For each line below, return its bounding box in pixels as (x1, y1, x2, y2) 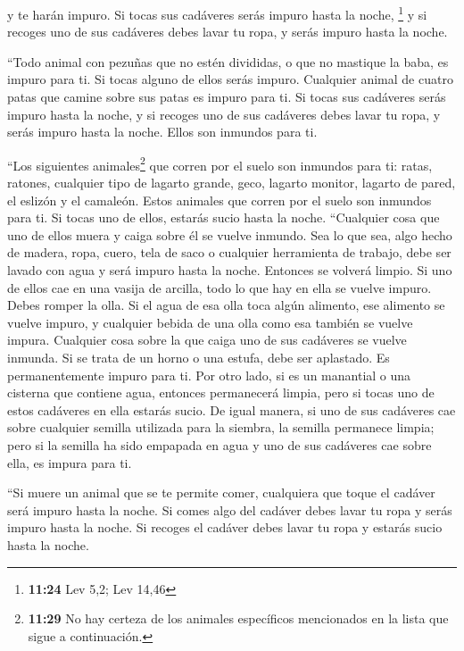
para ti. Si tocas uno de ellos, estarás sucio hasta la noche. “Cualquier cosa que (7, 208, 440, 227)
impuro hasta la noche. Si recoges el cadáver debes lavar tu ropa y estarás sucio (7, 518, 443, 537)
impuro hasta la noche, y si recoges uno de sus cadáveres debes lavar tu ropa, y (7, 104, 441, 123)
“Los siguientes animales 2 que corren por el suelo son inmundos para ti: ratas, (7, 153, 433, 174)
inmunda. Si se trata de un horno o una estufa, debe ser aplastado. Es (7, 348, 390, 366)
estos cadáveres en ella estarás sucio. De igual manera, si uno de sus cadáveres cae (7, 400, 456, 419)
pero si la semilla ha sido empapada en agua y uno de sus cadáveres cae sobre (7, 435, 432, 454)
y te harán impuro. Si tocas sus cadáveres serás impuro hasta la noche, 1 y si (7, 3, 427, 23)
